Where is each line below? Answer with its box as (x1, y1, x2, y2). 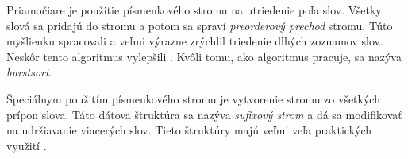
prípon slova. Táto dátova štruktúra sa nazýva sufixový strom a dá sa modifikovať (6, 106, 402, 122)
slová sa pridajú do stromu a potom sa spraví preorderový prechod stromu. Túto (6, 17, 393, 33)
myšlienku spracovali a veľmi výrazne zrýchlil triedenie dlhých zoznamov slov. (6, 33, 383, 49)
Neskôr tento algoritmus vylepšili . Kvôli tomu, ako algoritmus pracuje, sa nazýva (6, 48, 402, 64)
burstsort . (6, 64, 52, 80)
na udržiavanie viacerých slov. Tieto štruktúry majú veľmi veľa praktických (6, 122, 372, 138)
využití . (6, 137, 47, 153)
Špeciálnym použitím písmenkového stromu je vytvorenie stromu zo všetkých (6, 90, 380, 107)
